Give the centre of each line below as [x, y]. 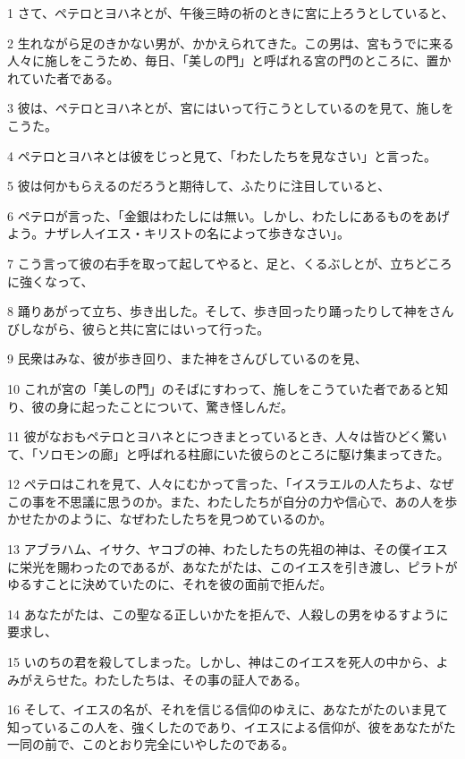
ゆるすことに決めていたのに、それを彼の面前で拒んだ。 [170, 584]
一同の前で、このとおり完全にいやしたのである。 [151, 744]
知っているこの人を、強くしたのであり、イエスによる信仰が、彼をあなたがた [232, 726]
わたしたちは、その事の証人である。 [201, 679]
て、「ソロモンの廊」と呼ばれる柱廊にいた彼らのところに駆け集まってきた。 [228, 453]
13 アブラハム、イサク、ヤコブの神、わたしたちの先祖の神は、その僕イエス [228, 549]
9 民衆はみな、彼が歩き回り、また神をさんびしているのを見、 [187, 358]
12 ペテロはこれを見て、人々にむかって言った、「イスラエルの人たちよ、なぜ [231, 484]
